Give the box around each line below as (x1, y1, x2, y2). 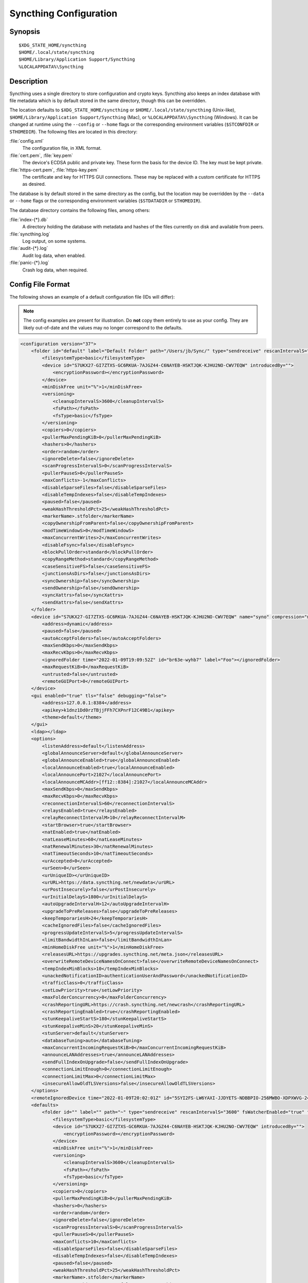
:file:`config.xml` (9, 138, 44, 144)
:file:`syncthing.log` (9, 231, 51, 237)
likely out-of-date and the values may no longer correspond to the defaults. (23, 324, 183, 331)
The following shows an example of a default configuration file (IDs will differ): (9, 294, 175, 300)
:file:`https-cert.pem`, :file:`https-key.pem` (9, 167, 99, 173)
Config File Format (9, 280, 70, 289)
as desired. (22, 181, 46, 187)
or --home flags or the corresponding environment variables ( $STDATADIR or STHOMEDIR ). (9, 198, 202, 204)
